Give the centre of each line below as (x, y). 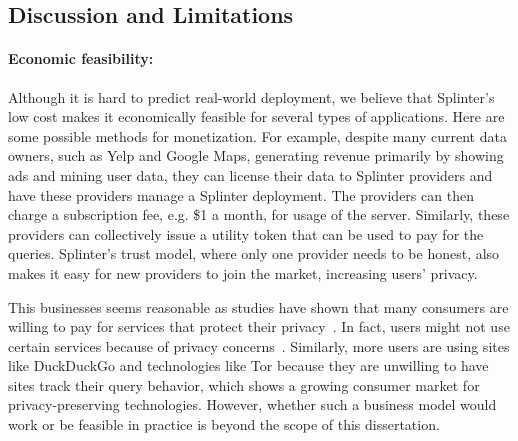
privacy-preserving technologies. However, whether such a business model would (252, 404)
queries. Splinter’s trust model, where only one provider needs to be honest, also (254, 253)
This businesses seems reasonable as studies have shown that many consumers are (258, 306)
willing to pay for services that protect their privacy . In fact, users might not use (259, 326)
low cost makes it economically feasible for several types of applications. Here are (256, 116)
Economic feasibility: (81, 58)
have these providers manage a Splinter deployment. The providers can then (241, 194)
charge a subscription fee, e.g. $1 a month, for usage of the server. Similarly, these (259, 214)
